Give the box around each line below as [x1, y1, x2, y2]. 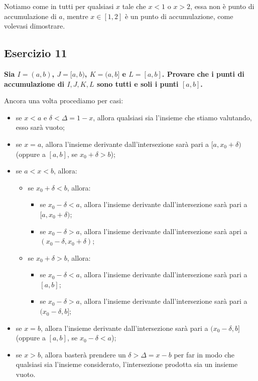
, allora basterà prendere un [40, 349, 126, 359]
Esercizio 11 [4, 45, 67, 61]
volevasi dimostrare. [4, 21, 65, 31]
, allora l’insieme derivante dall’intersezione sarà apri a [79, 226, 247, 236]
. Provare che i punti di [162, 68, 244, 79]
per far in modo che [174, 349, 235, 359]
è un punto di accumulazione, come [124, 11, 233, 21]
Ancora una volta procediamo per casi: [4, 95, 123, 106]
